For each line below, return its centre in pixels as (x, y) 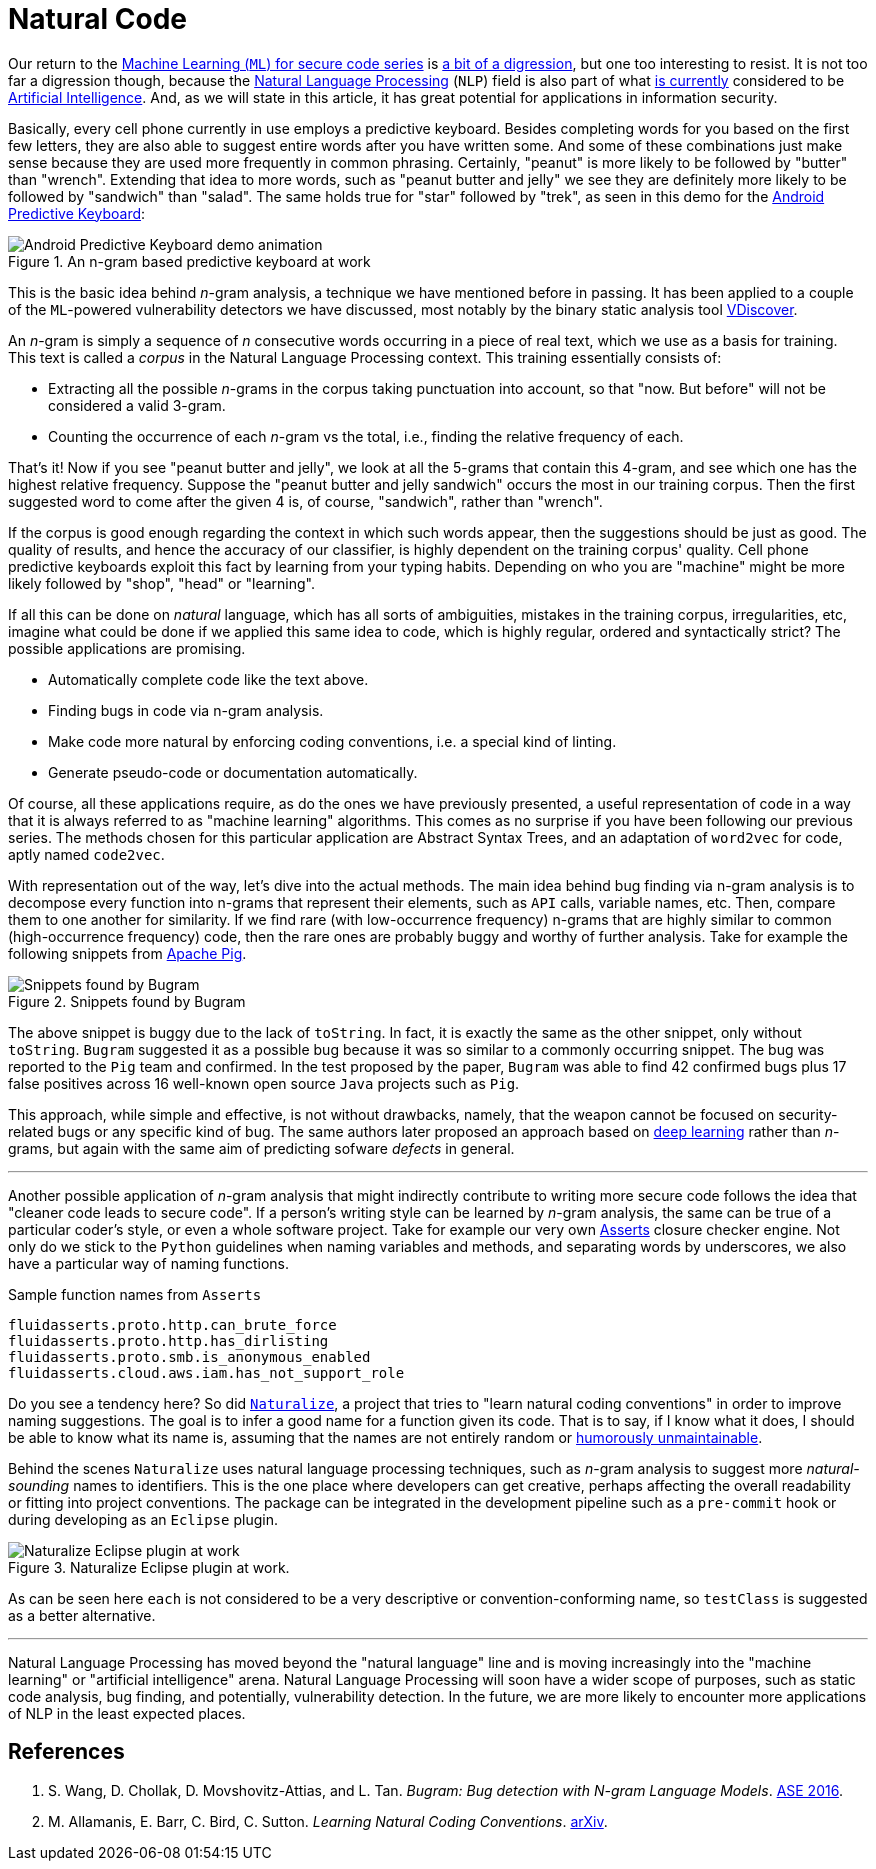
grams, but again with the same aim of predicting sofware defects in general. (261, 1148)
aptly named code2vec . (86, 854)
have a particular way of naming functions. (148, 1263)
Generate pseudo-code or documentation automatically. (233, 772)
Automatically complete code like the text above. (208, 679)
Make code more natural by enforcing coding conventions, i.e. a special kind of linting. (332, 741)
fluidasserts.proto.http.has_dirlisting (168, 1340)
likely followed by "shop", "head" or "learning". (162, 583)
